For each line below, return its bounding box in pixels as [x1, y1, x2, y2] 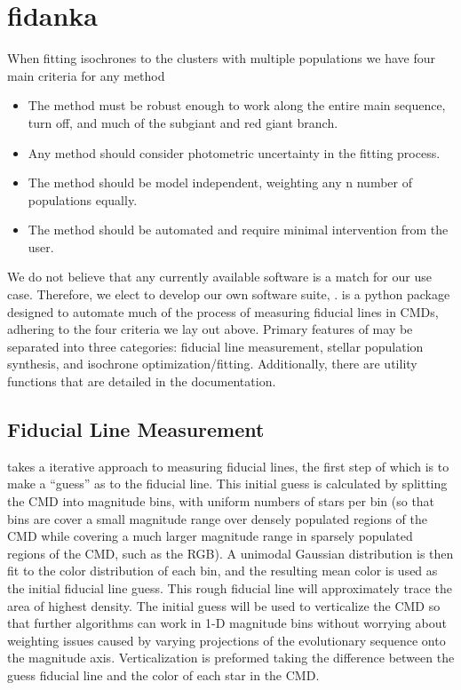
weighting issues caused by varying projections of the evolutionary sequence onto [7, 631, 446, 649]
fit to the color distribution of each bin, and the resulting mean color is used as [7, 561, 438, 580]
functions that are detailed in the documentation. [7, 372, 276, 391]
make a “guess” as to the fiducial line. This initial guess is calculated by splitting [7, 474, 448, 493]
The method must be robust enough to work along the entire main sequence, [28, 96, 446, 115]
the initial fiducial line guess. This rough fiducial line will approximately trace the [7, 578, 452, 597]
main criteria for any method [7, 66, 165, 84]
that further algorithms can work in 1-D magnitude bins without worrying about [7, 614, 447, 632]
